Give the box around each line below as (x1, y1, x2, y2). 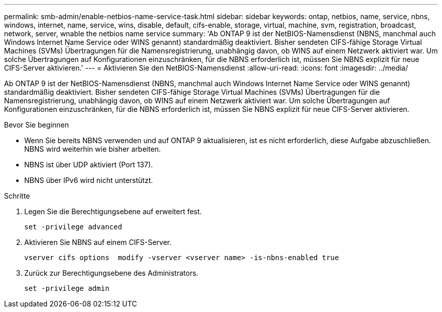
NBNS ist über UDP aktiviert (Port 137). (24, 160, 153, 169)
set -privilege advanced (24, 223, 122, 231)
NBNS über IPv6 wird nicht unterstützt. (24, 176, 153, 184)
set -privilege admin (24, 284, 109, 292)
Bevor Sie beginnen (4, 120, 69, 129)
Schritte (4, 192, 30, 200)
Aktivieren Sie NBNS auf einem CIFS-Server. (24, 238, 172, 246)
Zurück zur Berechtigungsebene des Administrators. (24, 269, 198, 277)
